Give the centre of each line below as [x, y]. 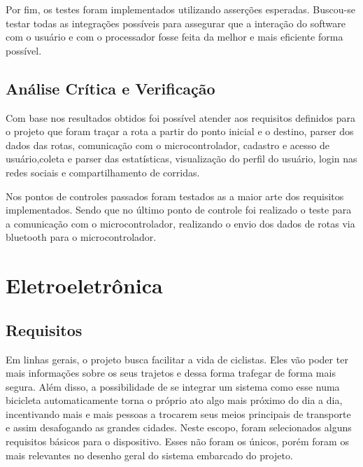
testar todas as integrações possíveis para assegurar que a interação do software [176, 23]
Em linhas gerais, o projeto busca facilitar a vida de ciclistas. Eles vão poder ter [177, 359]
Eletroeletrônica [84, 285]
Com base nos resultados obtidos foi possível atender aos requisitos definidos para [180, 117]
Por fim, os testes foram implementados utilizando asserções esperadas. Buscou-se [180, 9]
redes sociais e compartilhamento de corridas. [103, 172]
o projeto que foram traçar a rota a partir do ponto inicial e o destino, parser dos [180, 131]
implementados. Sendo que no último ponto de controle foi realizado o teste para [179, 210]
